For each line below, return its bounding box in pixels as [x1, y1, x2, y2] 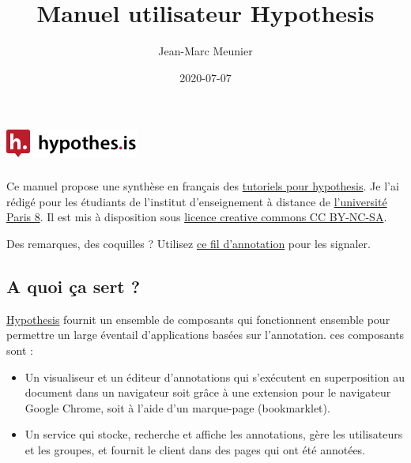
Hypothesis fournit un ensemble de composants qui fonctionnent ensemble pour [6, 311, 390, 327]
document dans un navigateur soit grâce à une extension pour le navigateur [25, 384, 391, 401]
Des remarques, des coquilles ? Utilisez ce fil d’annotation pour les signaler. [6, 235, 371, 252]
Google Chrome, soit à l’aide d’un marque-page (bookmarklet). [25, 399, 330, 416]
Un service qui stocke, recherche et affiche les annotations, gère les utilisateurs [25, 426, 403, 442]
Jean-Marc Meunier [158, 43, 253, 59]
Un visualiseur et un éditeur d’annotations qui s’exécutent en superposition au [25, 368, 405, 385]
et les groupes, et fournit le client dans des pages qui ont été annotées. [25, 441, 366, 457]
